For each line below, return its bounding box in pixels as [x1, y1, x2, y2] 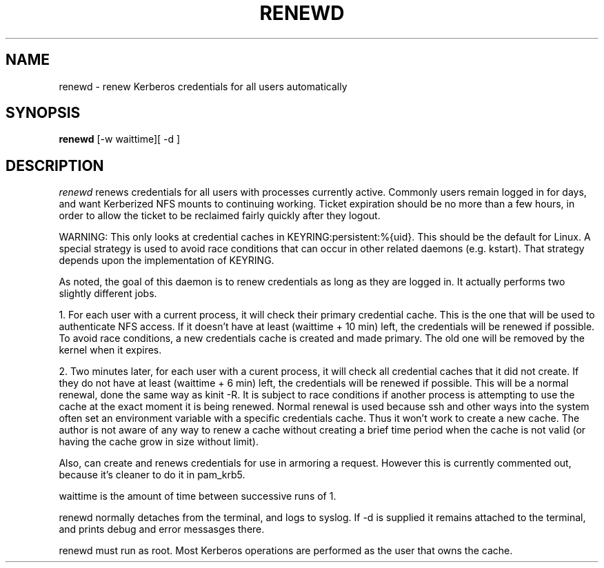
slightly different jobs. [59, 287, 157, 300]
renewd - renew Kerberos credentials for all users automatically [59, 80, 348, 92]
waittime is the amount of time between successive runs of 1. [59, 490, 336, 503]
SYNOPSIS [6, 104, 81, 122]
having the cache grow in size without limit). [59, 436, 259, 448]
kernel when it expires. [59, 344, 162, 356]
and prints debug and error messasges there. [59, 523, 265, 536]
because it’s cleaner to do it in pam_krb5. [59, 469, 245, 481]
